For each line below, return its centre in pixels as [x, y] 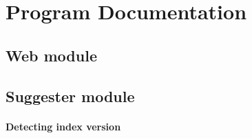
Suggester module [70, 96]
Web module [51, 55]
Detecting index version [63, 126]
